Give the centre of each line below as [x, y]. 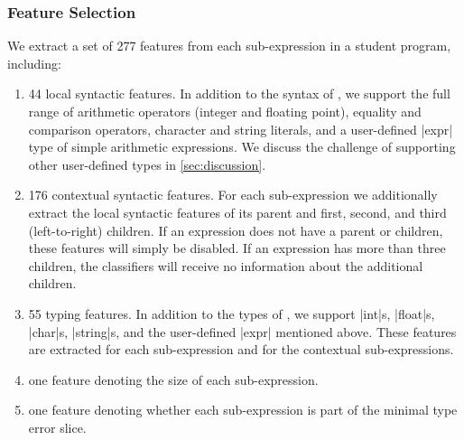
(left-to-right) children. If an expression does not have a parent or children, [236, 230]
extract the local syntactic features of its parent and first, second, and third [237, 212]
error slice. [57, 427]
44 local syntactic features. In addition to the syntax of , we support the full [239, 94]
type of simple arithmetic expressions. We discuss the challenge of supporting [242, 147]
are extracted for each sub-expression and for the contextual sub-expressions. [241, 349]
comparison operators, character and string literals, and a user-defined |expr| [241, 129]
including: [34, 63]
